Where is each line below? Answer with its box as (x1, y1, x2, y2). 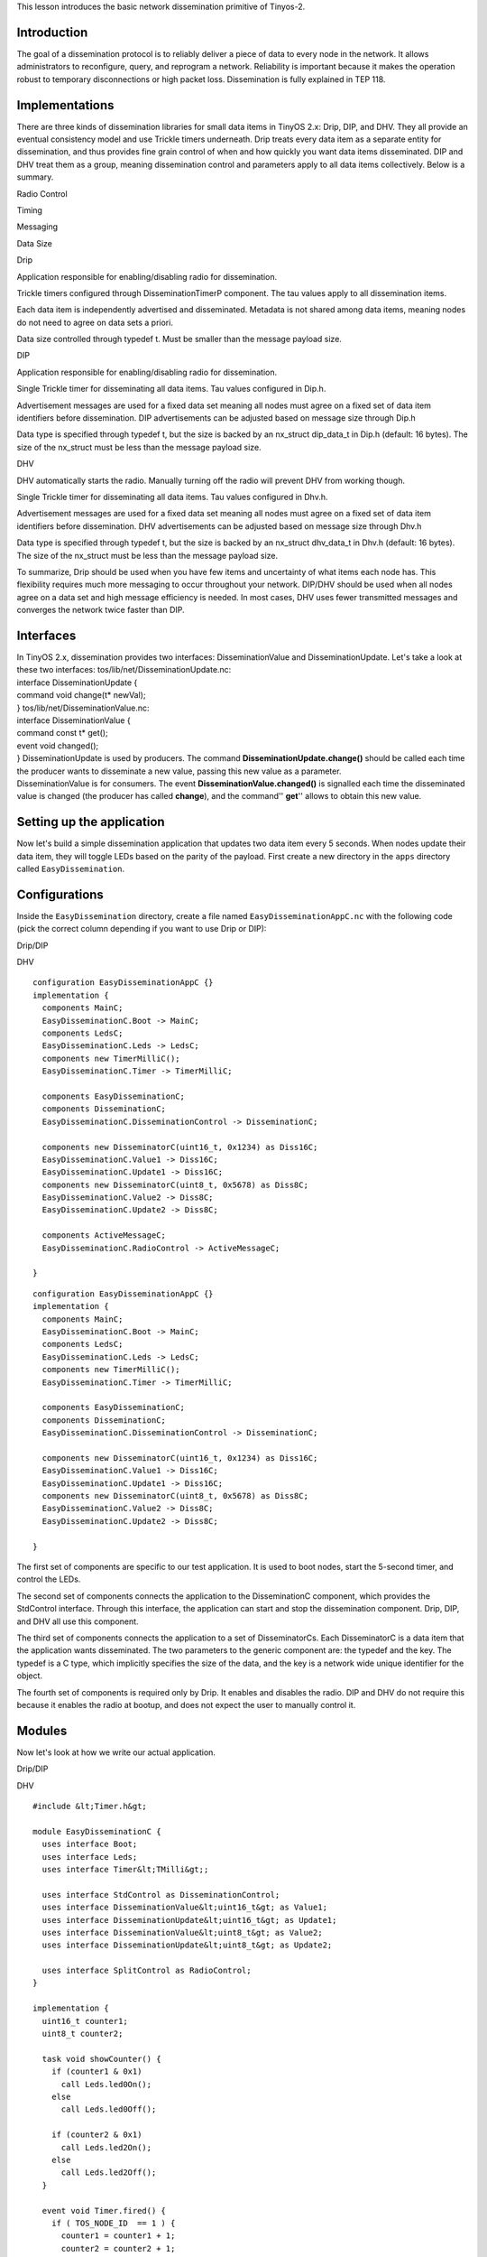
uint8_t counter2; (41, 2029, 124, 2039)
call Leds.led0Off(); (60, 2104, 157, 2114)
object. (16, 1670, 43, 1681)
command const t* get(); (16, 728, 108, 738)
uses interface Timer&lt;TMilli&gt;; (41, 1864, 209, 1874)
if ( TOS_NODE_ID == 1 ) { (51, 2217, 176, 2228)
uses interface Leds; (41, 1852, 138, 1862)
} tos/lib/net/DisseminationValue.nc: (16, 702, 150, 713)
